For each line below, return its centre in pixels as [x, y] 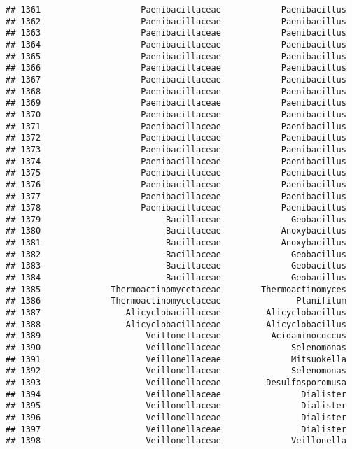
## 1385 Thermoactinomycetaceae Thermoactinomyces [176, 289]
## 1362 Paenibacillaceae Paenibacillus [176, 21]
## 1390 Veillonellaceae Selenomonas [176, 348]
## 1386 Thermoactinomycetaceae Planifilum [176, 301]
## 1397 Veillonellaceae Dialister [176, 429]
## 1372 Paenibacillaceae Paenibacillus [176, 138]
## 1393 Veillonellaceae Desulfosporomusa [176, 383]
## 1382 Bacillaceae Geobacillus [176, 254]
